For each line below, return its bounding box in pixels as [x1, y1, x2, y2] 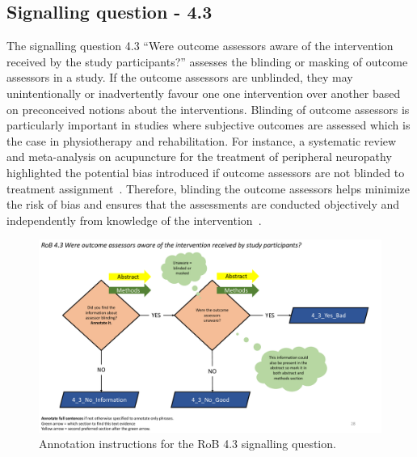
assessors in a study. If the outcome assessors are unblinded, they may [6, 69, 353, 86]
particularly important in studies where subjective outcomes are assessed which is [6, 116, 411, 133]
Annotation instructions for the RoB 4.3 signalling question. [39, 435, 336, 452]
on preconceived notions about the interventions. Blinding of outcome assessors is [6, 100, 410, 117]
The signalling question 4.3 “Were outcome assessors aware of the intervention [6, 37, 394, 54]
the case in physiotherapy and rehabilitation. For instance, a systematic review [6, 132, 397, 149]
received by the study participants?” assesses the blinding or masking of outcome [6, 53, 408, 70]
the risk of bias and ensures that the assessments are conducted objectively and [6, 196, 400, 213]
